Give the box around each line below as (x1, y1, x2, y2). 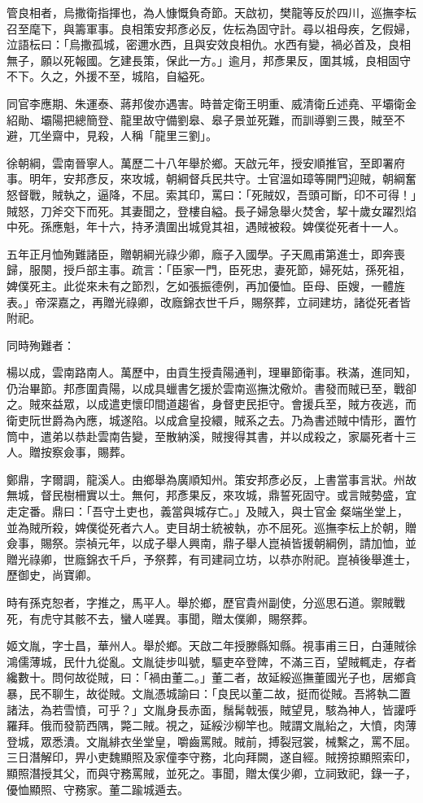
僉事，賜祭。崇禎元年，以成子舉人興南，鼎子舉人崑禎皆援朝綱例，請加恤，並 (7, 535, 416, 552)
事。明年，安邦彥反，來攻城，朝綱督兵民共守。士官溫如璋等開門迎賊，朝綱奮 (7, 170, 416, 187)
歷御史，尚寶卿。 (7, 566, 98, 583)
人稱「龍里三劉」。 (120, 127, 217, 144)
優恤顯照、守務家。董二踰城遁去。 (7, 780, 189, 797)
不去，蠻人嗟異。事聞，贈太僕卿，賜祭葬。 (85, 609, 314, 626)
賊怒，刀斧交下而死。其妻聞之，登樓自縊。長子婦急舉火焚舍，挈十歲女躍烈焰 (7, 202, 416, 219)
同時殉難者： (7, 336, 75, 353)
